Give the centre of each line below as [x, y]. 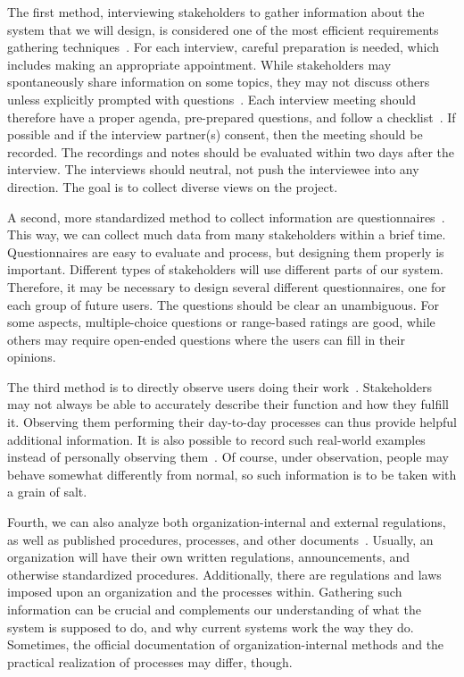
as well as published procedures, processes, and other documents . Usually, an [220, 539]
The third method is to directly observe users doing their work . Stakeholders [220, 386]
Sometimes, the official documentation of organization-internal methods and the [226, 644]
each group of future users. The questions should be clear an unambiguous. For [223, 304]
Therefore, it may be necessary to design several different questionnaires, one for [227, 286]
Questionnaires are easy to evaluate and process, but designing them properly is [226, 251]
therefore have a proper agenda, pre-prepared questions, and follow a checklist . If [232, 117]
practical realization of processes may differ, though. [150, 661]
